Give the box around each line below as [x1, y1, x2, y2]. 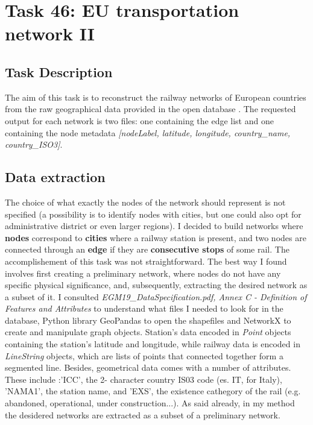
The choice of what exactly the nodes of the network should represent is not [5, 195, 286, 208]
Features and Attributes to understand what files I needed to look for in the [5, 302, 283, 315]
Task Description [5, 62, 113, 81]
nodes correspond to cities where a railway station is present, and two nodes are [5, 231, 306, 244]
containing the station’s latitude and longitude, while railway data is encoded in [5, 338, 300, 350]
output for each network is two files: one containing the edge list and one [5, 114, 274, 127]
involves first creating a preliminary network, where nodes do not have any [5, 266, 281, 279]
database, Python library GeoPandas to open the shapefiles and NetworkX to [5, 313, 291, 326]
